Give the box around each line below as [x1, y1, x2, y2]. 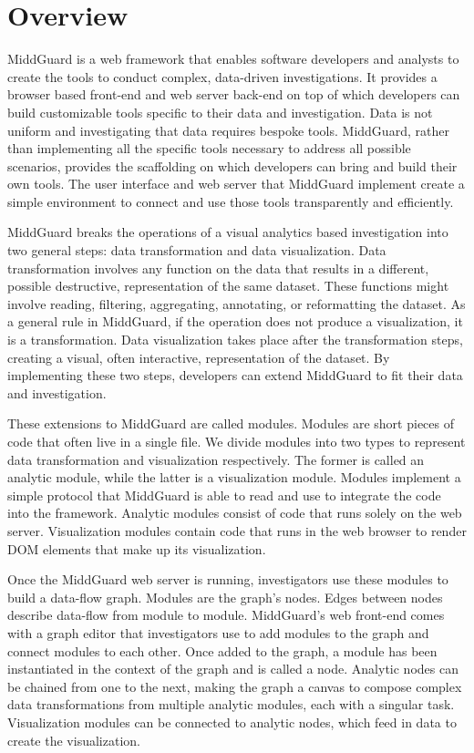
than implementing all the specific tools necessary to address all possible [7, 139, 411, 158]
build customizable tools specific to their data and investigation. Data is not [7, 102, 433, 121]
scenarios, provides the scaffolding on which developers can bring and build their [7, 156, 458, 175]
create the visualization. [7, 730, 140, 749]
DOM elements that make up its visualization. [7, 539, 266, 558]
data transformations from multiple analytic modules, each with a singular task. [7, 695, 455, 714]
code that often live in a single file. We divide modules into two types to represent [7, 432, 466, 450]
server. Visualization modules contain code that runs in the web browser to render [7, 521, 467, 540]
